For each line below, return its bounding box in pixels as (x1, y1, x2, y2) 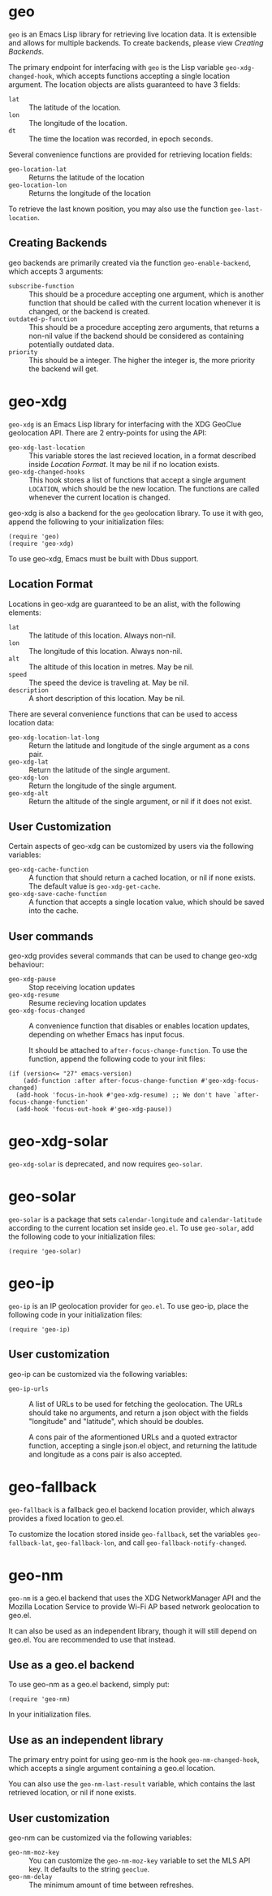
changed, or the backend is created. (28, 306, 150, 316)
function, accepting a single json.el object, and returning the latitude (28, 1440, 257, 1450)
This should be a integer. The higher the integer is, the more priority (28, 355, 256, 365)
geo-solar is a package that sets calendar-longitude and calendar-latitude (8, 1214, 262, 1224)
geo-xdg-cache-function (8, 866, 89, 874)
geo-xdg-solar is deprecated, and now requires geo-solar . (8, 1159, 203, 1169)
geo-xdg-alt (8, 789, 49, 798)
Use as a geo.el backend (8, 1658, 136, 1672)
